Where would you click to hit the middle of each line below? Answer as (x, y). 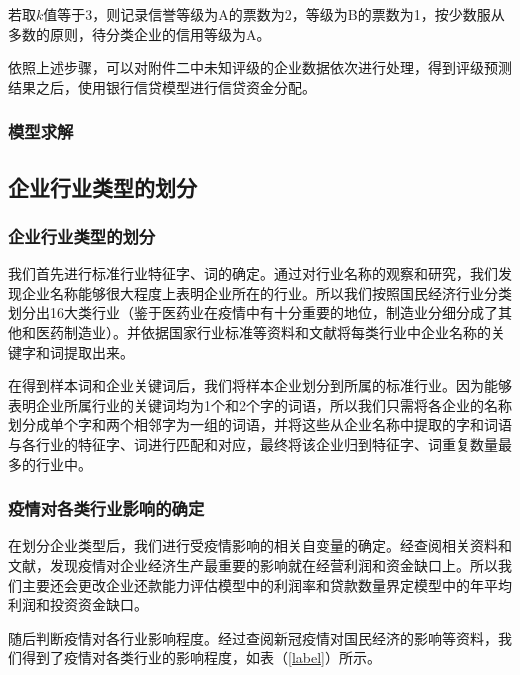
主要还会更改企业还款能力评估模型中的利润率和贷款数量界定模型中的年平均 (266, 584)
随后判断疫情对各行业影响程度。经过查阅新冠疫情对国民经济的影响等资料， (253, 637)
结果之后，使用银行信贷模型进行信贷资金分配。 (162, 86)
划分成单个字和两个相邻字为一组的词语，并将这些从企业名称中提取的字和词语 (260, 424)
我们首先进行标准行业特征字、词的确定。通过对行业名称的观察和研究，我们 (253, 273)
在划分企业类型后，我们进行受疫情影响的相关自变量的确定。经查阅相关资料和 (260, 545)
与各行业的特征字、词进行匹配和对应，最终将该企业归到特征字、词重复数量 (253, 443)
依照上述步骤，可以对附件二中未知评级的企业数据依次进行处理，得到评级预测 (260, 67)
